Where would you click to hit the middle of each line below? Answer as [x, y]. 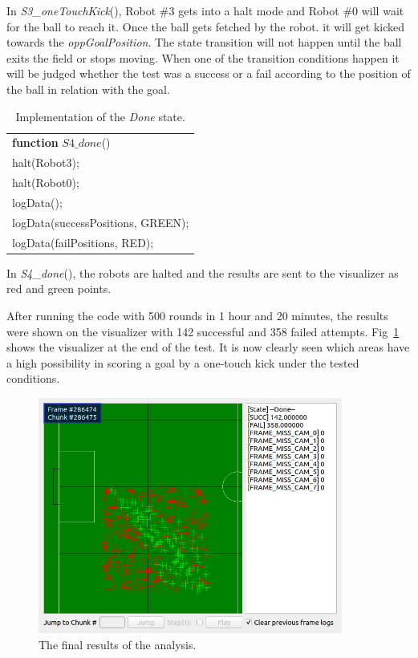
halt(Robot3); [46, 162]
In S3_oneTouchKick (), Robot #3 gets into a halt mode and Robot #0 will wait [205, 10]
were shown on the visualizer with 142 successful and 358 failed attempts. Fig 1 [203, 331]
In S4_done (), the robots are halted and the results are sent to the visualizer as [203, 272]
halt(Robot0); [46, 183]
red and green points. [59, 288]
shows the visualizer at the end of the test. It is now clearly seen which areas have [208, 347]
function [35, 142]
